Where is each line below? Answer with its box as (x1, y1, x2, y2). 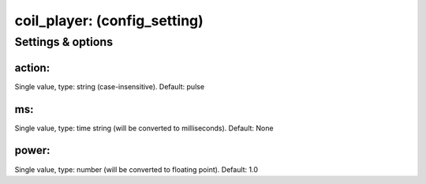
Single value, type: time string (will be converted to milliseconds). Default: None (14, 123, 274, 133)
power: (14, 144, 50, 157)
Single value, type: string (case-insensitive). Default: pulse (14, 81, 205, 91)
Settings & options (14, 35, 114, 49)
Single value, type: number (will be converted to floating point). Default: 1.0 (14, 164, 259, 174)
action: (14, 61, 50, 74)
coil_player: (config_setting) (14, 12, 204, 29)
